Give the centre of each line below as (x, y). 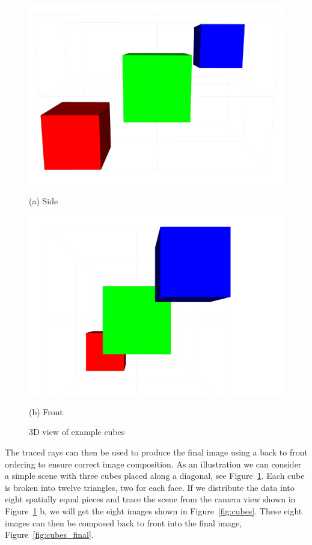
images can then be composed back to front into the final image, (124, 522)
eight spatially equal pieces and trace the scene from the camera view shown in (150, 499)
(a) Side (44, 201)
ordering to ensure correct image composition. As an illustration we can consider (153, 464)
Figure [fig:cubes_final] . (49, 534)
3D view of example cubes (77, 432)
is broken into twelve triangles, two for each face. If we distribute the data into (150, 487)
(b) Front (46, 411)
